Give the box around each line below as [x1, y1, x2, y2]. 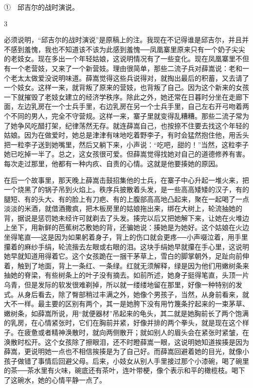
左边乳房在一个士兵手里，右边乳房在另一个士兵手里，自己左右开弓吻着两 [17, 101, 249, 111]
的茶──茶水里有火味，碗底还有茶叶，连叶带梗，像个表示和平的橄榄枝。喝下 [4, 365, 245, 375]
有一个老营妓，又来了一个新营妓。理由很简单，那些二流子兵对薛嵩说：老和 [4, 63, 242, 73]
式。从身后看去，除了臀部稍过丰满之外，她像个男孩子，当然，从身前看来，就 [4, 289, 249, 299]
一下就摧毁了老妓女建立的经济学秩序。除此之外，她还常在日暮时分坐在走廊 [4, 91, 242, 102]
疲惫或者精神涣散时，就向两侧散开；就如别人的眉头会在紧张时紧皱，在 [24, 327, 249, 337]
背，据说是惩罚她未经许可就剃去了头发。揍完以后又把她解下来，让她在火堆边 [4, 212, 249, 223]
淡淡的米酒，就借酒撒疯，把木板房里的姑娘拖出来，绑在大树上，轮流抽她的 [4, 203, 242, 213]
